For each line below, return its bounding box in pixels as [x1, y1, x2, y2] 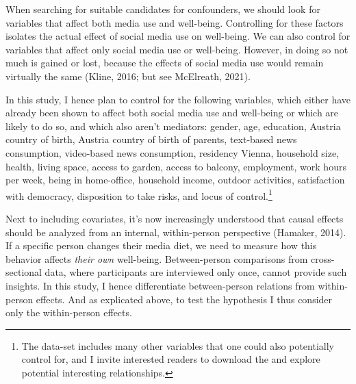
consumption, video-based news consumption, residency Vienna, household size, [5, 145, 340, 159]
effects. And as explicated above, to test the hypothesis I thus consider [36, 292, 333, 306]
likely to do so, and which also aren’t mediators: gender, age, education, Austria [5, 118, 341, 133]
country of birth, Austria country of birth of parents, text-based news [5, 132, 297, 146]
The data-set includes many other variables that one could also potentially [21, 338, 334, 353]
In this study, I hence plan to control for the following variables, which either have [5, 92, 351, 106]
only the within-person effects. [5, 305, 132, 320]
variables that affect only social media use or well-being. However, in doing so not [5, 42, 348, 56]
